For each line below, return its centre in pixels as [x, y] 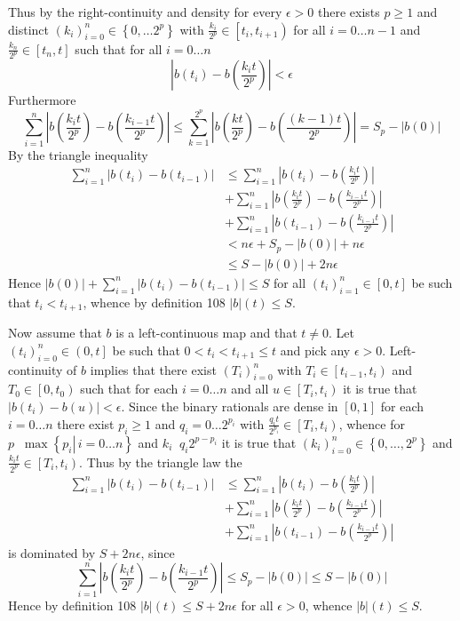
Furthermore [42, 100]
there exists [349, 12]
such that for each [129, 389]
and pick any [315, 350]
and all [250, 389]
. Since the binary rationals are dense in [230, 406]
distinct [28, 29]
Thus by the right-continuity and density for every [145, 12]
